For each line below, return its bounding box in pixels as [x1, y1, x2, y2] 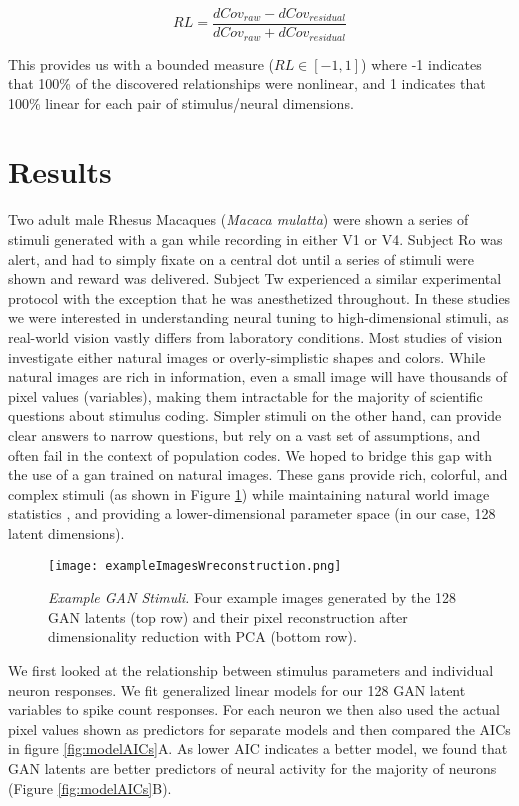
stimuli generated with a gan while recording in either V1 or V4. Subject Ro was [8, 229, 503, 250]
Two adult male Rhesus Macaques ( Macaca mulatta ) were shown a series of [8, 209, 469, 230]
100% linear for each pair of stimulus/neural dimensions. [8, 92, 354, 113]
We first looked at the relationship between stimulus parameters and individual [8, 659, 494, 680]
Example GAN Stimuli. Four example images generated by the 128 [48, 587, 457, 608]
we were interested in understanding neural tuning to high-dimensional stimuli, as [8, 307, 509, 328]
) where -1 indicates [361, 53, 482, 74]
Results [8, 151, 112, 192]
